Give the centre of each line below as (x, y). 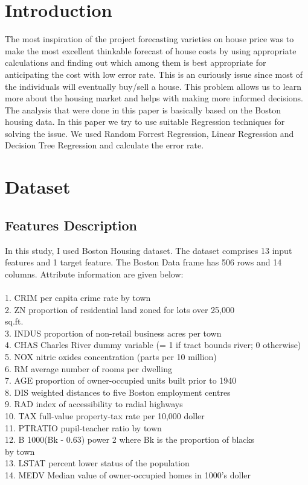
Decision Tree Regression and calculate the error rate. (104, 145)
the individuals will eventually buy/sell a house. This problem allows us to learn (153, 86)
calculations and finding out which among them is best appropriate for (136, 62)
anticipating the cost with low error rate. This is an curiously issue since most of (154, 74)
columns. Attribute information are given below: (94, 274)
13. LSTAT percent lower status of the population (97, 463)
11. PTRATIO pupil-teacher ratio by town (83, 427)
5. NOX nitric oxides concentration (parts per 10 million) (111, 356)
